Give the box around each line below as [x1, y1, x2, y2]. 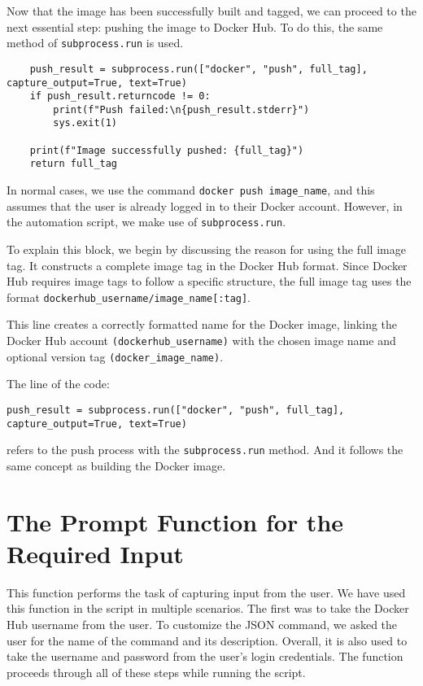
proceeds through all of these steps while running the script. [7, 663, 306, 680]
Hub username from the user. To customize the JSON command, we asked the [7, 616, 398, 632]
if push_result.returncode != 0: [29, 90, 211, 103]
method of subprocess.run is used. [7, 34, 184, 51]
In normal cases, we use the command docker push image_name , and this [7, 181, 375, 199]
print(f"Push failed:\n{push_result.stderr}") [53, 103, 310, 116]
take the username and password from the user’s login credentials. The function [7, 648, 403, 665]
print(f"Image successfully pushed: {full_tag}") [29, 144, 304, 156]
